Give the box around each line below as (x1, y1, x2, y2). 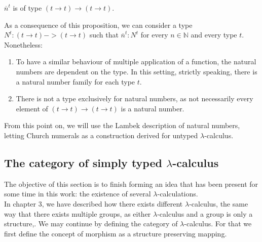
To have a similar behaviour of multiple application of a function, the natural (16, 56, 256, 67)
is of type (13, 3, 42, 13)
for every (140, 29, 168, 40)
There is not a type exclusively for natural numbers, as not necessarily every (16, 93, 253, 104)
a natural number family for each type (16, 76, 135, 87)
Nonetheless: (4, 39, 43, 50)
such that (89, 29, 119, 40)
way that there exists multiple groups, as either (4, 208, 151, 219)
